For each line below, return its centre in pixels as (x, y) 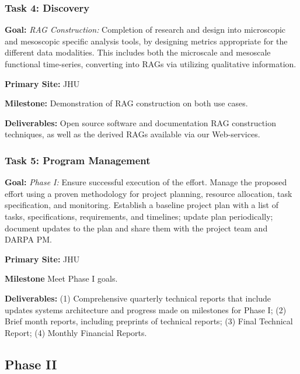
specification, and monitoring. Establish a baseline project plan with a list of (142, 205)
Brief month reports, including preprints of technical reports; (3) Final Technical (149, 321)
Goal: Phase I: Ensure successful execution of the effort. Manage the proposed (146, 182)
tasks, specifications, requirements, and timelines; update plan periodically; (139, 216)
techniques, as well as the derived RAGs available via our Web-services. (132, 134)
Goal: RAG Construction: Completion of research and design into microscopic (145, 30)
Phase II (31, 364)
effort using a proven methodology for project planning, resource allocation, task (149, 193)
